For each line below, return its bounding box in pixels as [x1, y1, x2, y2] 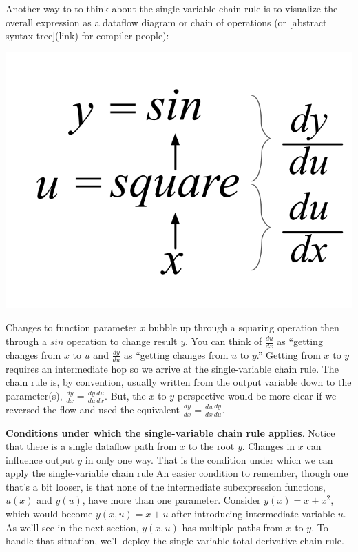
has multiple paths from [182, 520, 283, 534]
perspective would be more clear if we [177, 388, 337, 402]
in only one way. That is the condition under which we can [85, 452, 333, 466]
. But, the [105, 388, 146, 402]
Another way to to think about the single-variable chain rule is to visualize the [6, 1, 338, 15]
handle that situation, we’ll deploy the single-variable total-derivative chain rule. [6, 533, 344, 548]
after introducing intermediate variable [171, 506, 335, 521]
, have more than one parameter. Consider [82, 493, 261, 507]
